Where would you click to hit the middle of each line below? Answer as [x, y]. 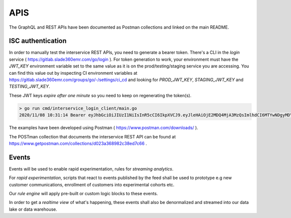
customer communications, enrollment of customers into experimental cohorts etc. [92, 184]
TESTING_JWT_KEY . [30, 86]
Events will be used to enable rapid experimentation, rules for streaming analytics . [91, 169]
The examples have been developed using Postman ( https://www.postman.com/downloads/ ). [104, 128]
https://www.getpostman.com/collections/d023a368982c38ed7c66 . [78, 143]
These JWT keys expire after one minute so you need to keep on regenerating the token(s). [100, 95]
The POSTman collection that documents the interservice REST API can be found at [92, 136]
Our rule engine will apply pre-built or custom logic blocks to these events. [83, 194]
